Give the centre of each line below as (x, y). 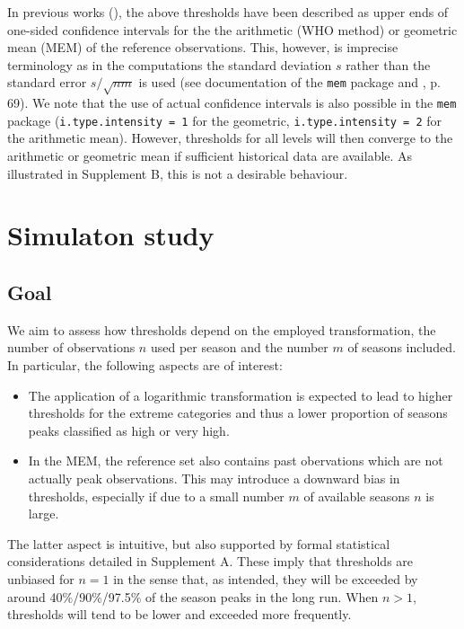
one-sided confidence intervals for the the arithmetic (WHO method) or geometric (232, 29)
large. (44, 514)
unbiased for (41, 578)
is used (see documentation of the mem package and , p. (289, 82)
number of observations (71, 347)
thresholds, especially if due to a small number (156, 496)
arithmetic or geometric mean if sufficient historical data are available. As (210, 156)
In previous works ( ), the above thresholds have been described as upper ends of (228, 12)
